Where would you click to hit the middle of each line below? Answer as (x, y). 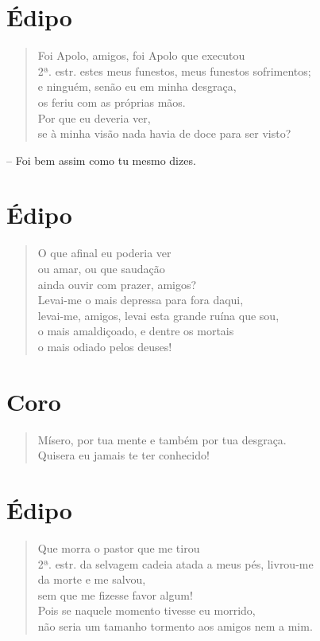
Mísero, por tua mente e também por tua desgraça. (162, 439)
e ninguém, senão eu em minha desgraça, (137, 86)
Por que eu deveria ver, (94, 117)
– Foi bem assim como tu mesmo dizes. (101, 160)
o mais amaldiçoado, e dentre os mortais (136, 331)
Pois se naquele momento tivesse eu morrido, (147, 610)
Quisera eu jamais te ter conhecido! (123, 455)
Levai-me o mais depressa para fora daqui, (141, 300)
